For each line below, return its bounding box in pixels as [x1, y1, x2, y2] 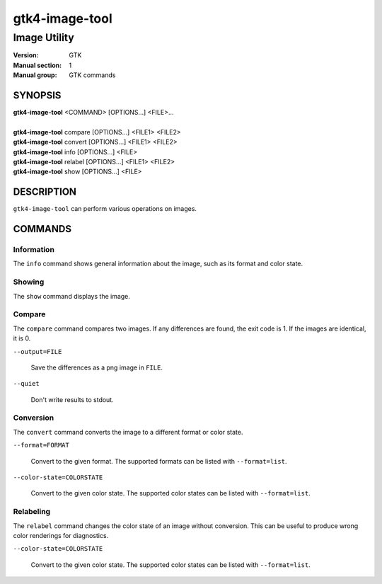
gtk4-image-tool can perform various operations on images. [13, 205, 197, 213]
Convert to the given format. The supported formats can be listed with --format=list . [30, 457, 287, 465]
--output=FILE [13, 348, 62, 355]
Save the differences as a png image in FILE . [30, 363, 163, 372]
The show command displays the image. [13, 292, 131, 300]
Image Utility [13, 31, 74, 44]
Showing [13, 277, 45, 287]
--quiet [13, 379, 40, 388]
